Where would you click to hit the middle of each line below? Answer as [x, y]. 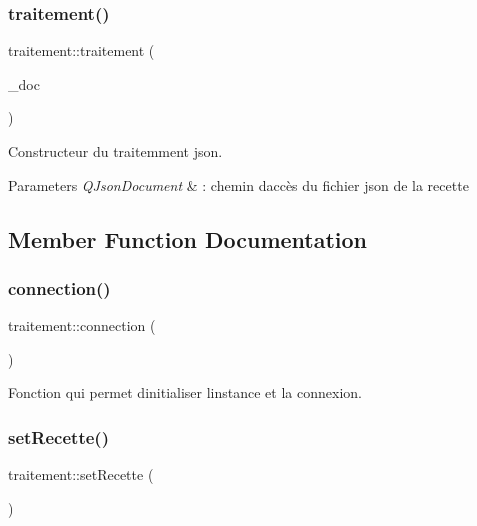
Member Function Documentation [188, 238]
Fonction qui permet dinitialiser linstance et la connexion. [185, 392]
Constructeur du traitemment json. [115, 151]
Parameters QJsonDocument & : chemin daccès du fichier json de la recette [238, 184]
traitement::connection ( [82, 325]
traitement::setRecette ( [81, 474]
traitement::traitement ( [81, 50]
